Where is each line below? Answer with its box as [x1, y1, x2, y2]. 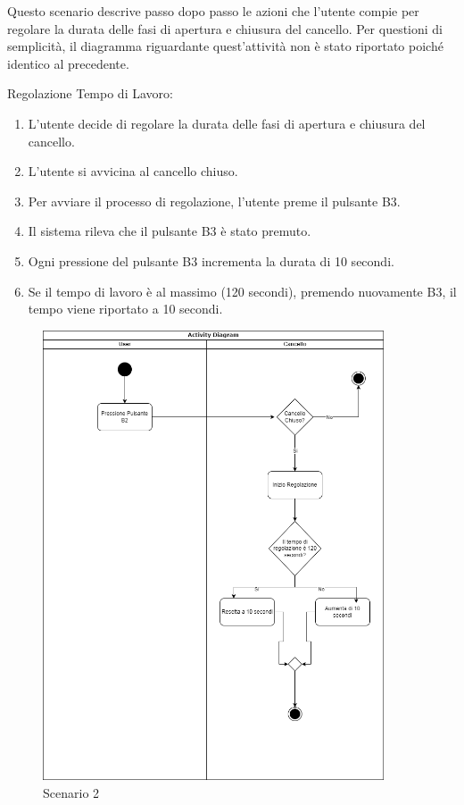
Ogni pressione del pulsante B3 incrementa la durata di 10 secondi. [28, 251, 394, 270]
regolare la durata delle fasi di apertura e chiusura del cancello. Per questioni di [7, 19, 443, 38]
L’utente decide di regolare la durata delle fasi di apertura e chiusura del [28, 113, 426, 132]
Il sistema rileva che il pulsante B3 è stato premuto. [28, 222, 311, 240]
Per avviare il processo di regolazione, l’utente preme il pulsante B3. [28, 191, 401, 210]
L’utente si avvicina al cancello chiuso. [28, 162, 238, 180]
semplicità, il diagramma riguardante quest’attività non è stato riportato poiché [7, 37, 443, 55]
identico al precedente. [7, 54, 129, 72]
